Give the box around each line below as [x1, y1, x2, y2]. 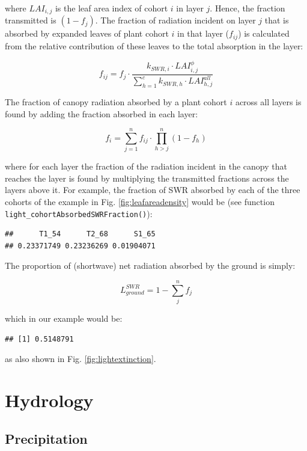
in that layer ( [177, 27, 229, 40]
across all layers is [235, 95, 302, 108]
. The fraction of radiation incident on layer [95, 14, 256, 26]
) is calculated [238, 27, 290, 40]
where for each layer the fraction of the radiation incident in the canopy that [5, 160, 287, 173]
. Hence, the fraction [210, 2, 285, 14]
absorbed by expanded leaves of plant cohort [5, 27, 169, 40]
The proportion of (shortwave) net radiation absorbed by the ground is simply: [5, 259, 296, 272]
